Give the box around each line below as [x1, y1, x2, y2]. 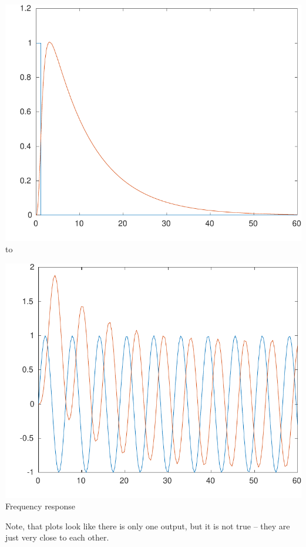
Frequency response [5, 500, 76, 512]
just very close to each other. [5, 531, 109, 543]
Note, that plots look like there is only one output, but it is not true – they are [5, 519, 290, 532]
